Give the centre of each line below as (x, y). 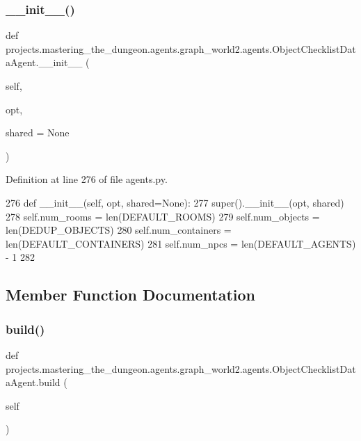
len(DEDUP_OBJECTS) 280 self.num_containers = (119, 230)
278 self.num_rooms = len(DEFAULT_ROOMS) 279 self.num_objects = (163, 216)
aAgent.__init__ (44, 62)
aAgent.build (33, 382)
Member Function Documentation (131, 295)
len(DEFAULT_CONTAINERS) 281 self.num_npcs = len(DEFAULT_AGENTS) (181, 243)
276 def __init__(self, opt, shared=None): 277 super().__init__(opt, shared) (175, 202)
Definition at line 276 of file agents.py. (87, 179)
